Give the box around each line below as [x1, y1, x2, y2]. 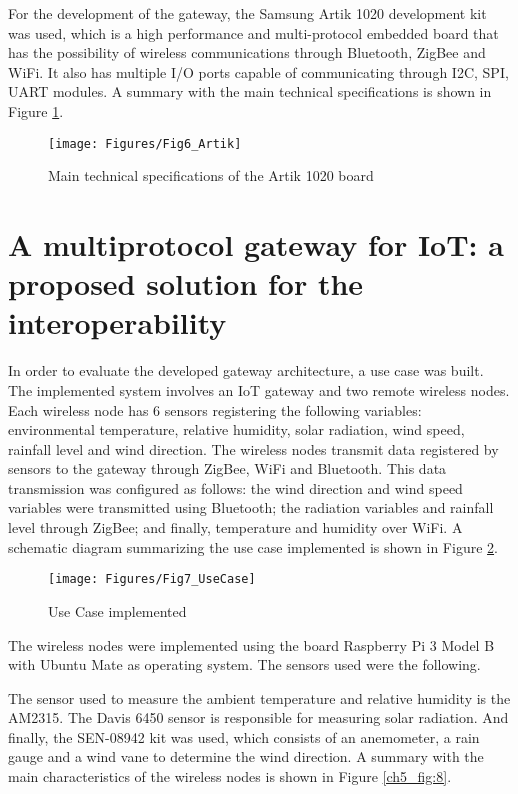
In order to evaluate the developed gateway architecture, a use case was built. [8, 360, 484, 381]
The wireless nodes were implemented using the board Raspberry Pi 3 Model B [8, 634, 495, 655]
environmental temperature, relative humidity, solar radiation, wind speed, [8, 419, 465, 440]
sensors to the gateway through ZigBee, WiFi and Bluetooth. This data [8, 458, 447, 479]
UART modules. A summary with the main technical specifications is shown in [8, 81, 492, 102]
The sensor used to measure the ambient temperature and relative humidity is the [8, 687, 511, 708]
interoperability [8, 302, 227, 343]
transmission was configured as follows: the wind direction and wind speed [8, 477, 463, 498]
